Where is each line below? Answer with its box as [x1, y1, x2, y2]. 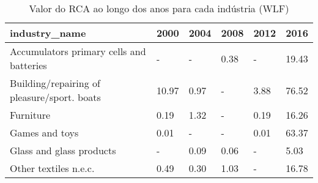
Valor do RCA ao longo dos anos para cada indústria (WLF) [29, 1, 289, 15]
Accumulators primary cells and [10, 44, 146, 58]
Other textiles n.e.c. [10, 161, 95, 175]
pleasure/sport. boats [10, 90, 101, 104]
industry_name [10, 26, 86, 40]
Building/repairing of [10, 76, 100, 90]
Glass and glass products [10, 143, 116, 157]
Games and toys [10, 125, 79, 140]
